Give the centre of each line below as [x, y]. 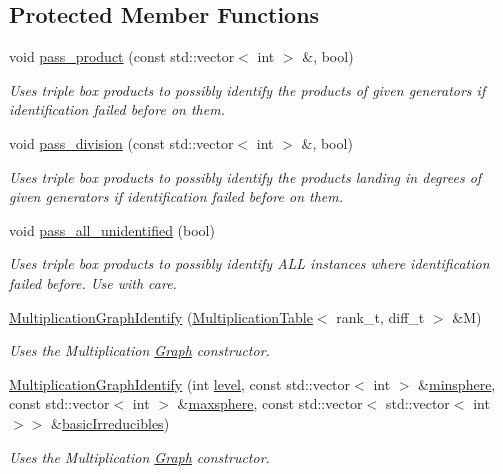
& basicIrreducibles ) [110, 422]
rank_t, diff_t [380, 316]
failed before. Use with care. [93, 282]
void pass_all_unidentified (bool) [112, 229]
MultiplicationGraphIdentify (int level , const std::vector [180, 383]
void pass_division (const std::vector [121, 142]
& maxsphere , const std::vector [270, 403]
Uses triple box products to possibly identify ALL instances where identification [249, 263]
